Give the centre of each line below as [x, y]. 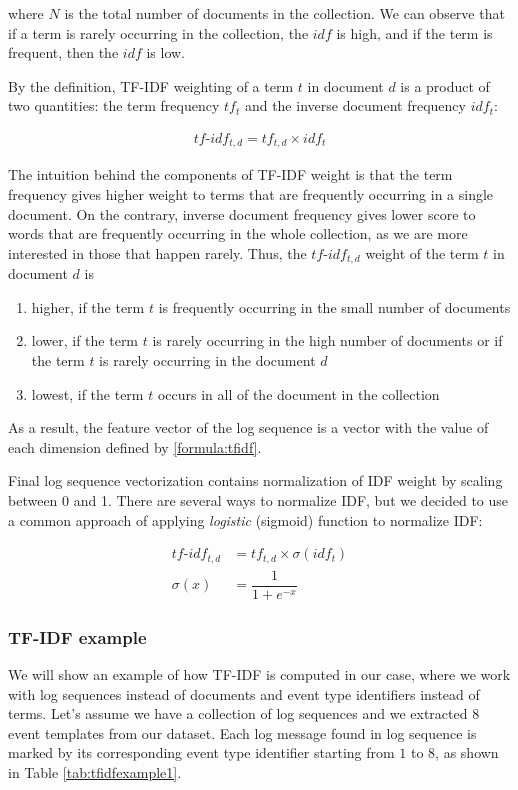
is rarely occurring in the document [207, 360]
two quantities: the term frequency [114, 105]
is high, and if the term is [414, 32]
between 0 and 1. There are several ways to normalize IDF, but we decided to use [258, 500]
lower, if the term [85, 340]
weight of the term [422, 252]
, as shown [467, 752]
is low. [166, 52]
